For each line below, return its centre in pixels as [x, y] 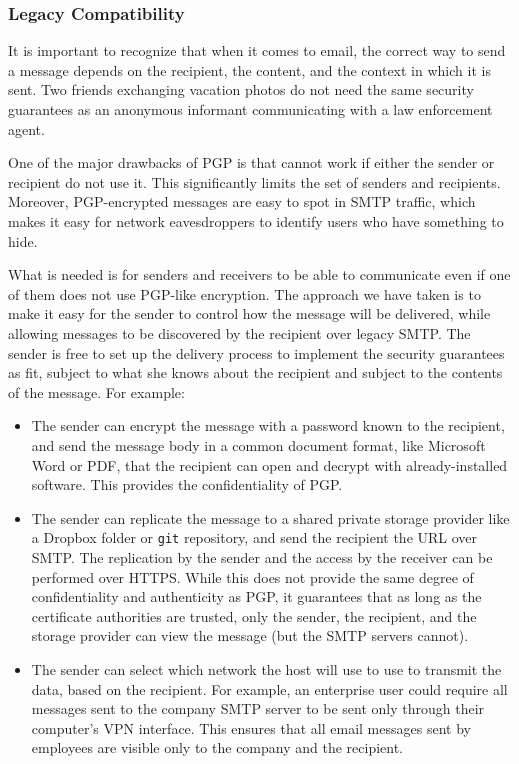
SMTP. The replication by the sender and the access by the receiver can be [262, 556]
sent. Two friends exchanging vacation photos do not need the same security [241, 89]
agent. [26, 128]
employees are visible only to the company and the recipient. [217, 747]
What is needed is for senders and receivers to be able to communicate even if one [259, 274]
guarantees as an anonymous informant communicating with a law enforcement [250, 109]
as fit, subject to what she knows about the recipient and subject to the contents [255, 372]
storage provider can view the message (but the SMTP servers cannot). [250, 635]
